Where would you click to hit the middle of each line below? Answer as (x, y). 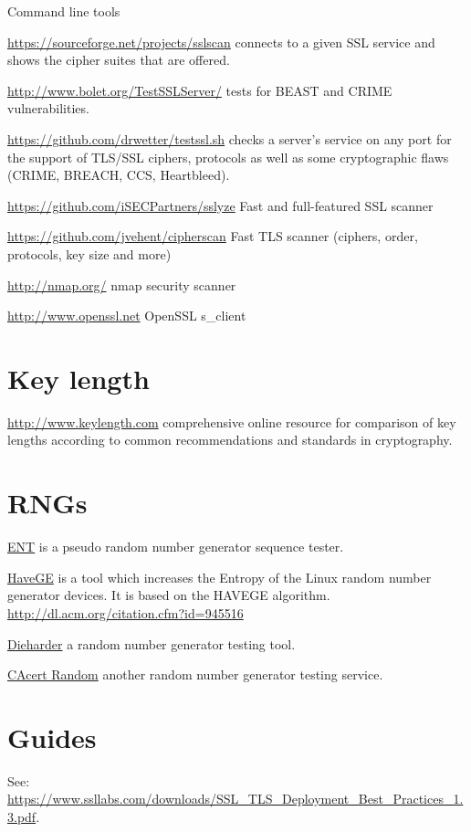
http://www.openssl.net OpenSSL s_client (127, 316)
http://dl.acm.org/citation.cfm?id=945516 (126, 612)
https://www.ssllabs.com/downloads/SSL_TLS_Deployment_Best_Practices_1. (235, 799)
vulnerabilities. (48, 108)
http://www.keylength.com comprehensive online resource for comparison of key (232, 421)
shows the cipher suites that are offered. (119, 60)
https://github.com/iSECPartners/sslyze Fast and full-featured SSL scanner (220, 205)
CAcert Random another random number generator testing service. (195, 674)
